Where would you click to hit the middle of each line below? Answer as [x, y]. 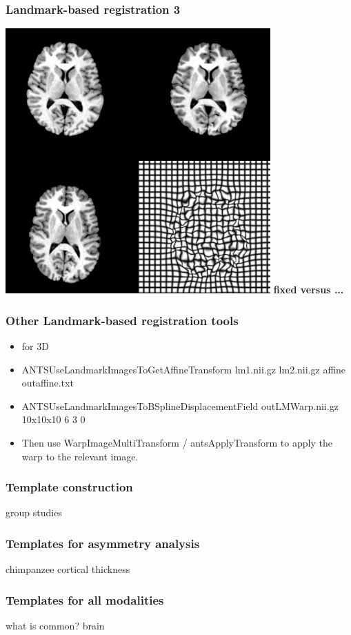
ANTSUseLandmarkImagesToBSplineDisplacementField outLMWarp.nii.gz [180, 406]
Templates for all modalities [85, 599]
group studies [34, 512]
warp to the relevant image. [80, 456]
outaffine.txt [48, 383]
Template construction [69, 487]
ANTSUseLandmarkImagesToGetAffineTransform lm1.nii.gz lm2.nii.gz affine [184, 369]
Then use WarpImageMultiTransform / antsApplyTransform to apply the [177, 442]
